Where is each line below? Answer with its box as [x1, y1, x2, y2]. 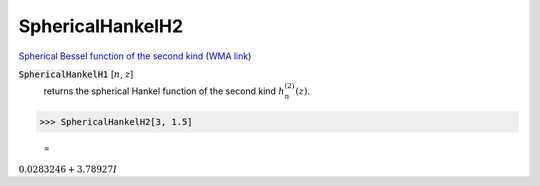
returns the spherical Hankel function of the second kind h [43, 85, 285, 97]
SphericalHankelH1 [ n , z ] [18, 68, 134, 80]
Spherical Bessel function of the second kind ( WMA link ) [18, 50, 252, 62]
